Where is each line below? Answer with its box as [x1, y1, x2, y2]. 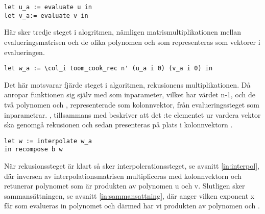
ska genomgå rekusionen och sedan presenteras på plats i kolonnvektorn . [4, 119, 233, 130]
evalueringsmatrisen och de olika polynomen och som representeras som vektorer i [4, 36, 260, 47]
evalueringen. [4, 46, 45, 57]
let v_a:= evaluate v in [4, 12, 88, 19]
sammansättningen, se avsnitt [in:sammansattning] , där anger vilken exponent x [4, 190, 255, 201]
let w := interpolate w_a [4, 137, 92, 145]
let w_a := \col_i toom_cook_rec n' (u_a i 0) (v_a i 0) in [4, 65, 213, 72]
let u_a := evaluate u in [4, 4, 92, 11]
